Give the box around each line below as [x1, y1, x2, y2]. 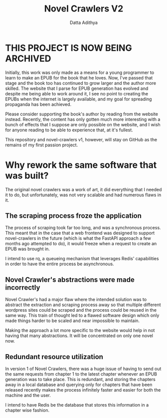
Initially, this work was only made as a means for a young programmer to [5, 69, 155, 75]
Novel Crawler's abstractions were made [5, 275, 135, 284]
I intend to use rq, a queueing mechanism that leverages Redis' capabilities [5, 256, 159, 262]
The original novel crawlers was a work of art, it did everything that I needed [5, 186, 162, 192]
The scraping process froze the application [5, 212, 142, 220]
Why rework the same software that [5, 159, 157, 170]
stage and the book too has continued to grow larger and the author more [5, 80, 156, 86]
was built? [5, 170, 49, 181]
